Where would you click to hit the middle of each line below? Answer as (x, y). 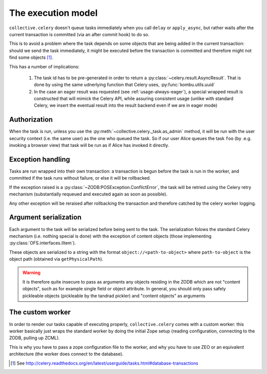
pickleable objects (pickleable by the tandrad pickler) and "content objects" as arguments (114, 296)
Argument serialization (45, 217)
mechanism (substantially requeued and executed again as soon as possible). (88, 194)
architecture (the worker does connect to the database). (66, 354)
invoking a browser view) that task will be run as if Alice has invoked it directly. (89, 145)
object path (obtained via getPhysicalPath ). (56, 259)
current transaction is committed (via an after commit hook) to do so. (79, 34)
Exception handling (40, 159)
